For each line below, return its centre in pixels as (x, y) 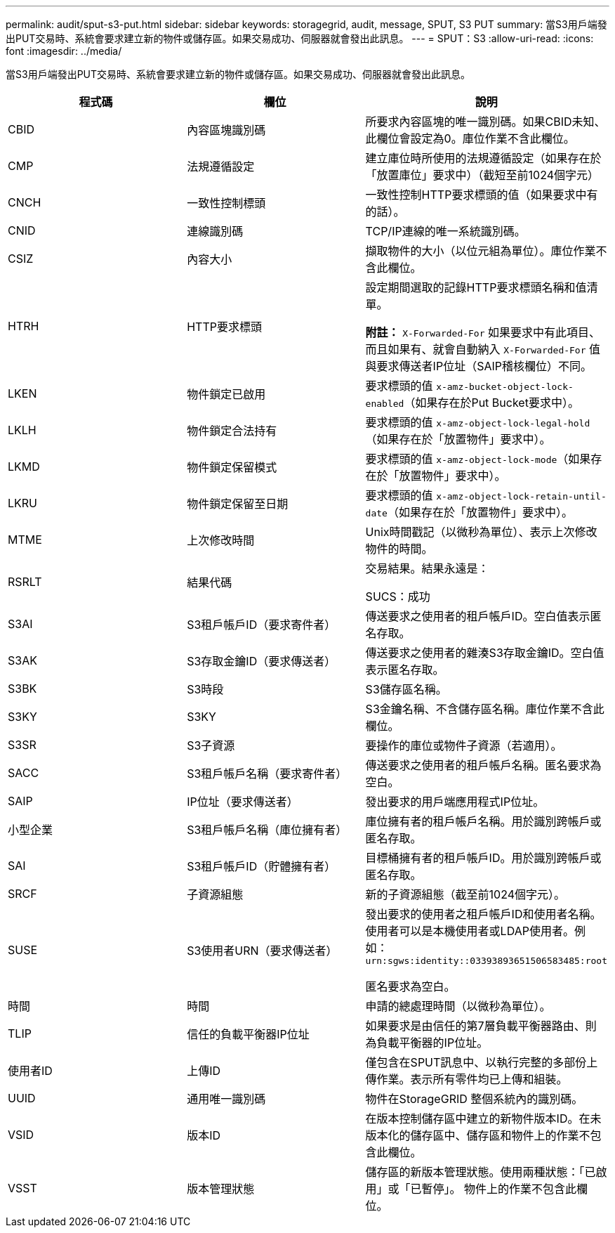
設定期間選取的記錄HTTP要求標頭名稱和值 (476, 287)
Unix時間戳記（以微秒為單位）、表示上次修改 (481, 532)
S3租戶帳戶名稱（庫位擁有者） (267, 830)
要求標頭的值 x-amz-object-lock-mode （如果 (478, 459)
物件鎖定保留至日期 (238, 504)
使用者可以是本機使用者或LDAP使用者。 (470, 931)
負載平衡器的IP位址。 (432, 1043)
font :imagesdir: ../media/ (64, 51)
